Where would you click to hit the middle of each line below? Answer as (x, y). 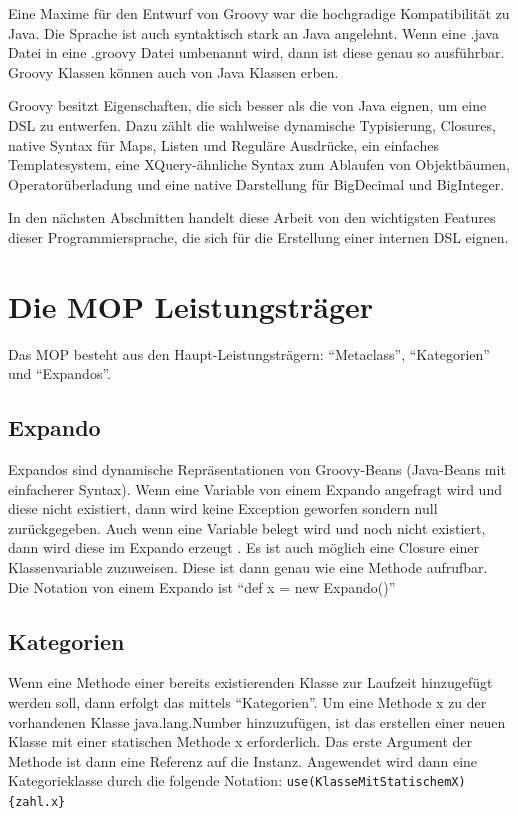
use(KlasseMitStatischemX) (376, 782)
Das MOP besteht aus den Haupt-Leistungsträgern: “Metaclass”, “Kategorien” (249, 353)
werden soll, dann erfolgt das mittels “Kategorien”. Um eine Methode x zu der (247, 702)
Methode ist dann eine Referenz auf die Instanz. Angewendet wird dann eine (243, 760)
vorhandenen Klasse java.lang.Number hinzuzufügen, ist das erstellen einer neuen (257, 721)
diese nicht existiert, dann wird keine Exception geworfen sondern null (223, 508)
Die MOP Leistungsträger (191, 305)
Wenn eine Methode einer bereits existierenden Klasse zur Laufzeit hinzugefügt (250, 682)
